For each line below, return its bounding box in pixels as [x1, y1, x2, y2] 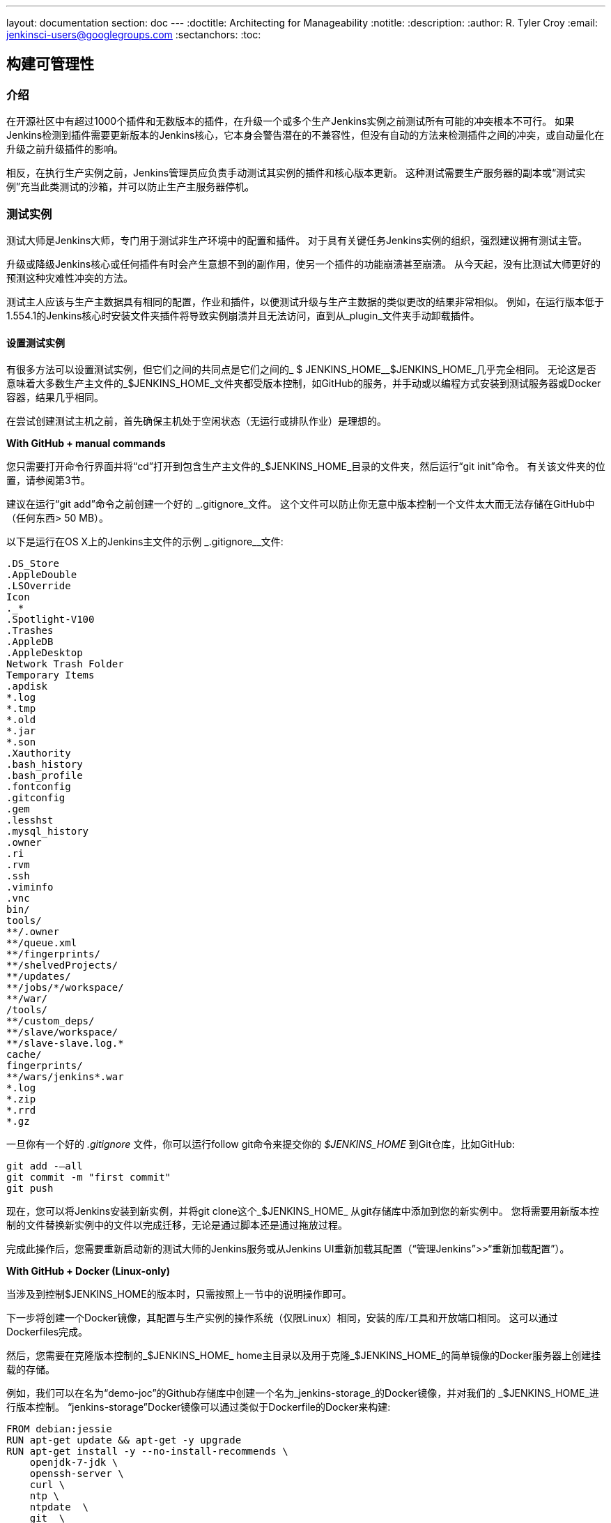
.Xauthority [6, 748, 71, 759]
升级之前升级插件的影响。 [6, 143, 123, 156]
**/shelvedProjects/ [6, 960, 118, 971]
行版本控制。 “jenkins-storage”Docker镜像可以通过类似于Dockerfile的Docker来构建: [6, 1401, 391, 1414]
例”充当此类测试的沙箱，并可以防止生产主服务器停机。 [6, 181, 255, 193]
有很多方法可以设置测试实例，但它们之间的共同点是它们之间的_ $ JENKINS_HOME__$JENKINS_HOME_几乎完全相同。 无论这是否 [6, 363, 596, 376]
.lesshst [6, 814, 54, 826]
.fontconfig [6, 781, 71, 793]
